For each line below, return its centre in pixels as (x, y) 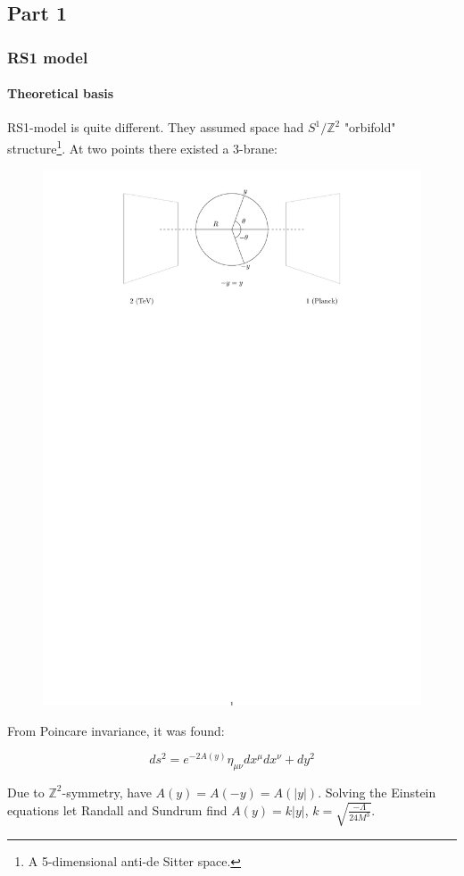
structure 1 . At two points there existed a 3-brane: (142, 147)
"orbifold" (370, 127)
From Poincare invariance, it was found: (116, 730)
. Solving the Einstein (377, 792)
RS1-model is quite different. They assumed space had (156, 127)
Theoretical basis (61, 93)
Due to (26, 792)
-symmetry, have (107, 792)
